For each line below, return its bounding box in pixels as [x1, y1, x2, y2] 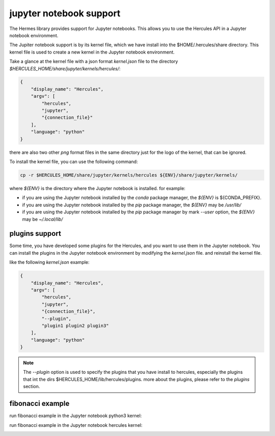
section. [23, 384, 40, 390]
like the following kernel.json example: [9, 259, 90, 265]
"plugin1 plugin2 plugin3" [41, 322, 109, 329]
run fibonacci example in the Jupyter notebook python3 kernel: [9, 413, 142, 419]
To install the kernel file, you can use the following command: [9, 158, 138, 165]
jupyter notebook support [9, 8, 121, 19]
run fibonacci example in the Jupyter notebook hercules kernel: [9, 422, 143, 428]
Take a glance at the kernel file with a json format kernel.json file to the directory [9, 59, 178, 65]
